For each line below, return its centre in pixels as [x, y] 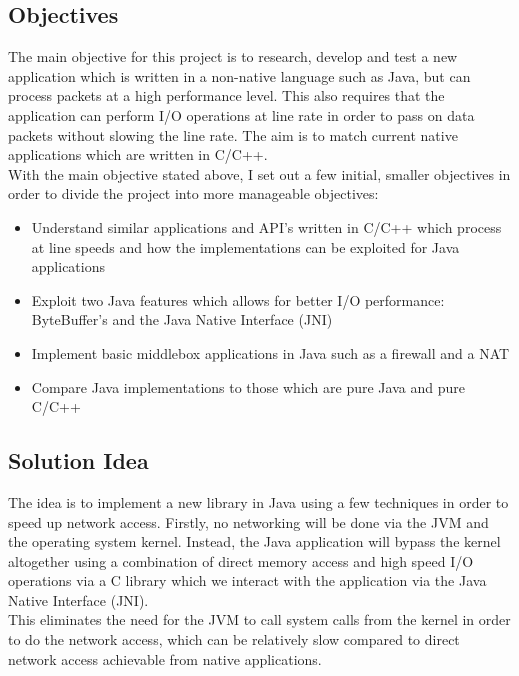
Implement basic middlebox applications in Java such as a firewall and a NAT [270, 352]
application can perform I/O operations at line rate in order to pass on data [241, 114]
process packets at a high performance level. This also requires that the [226, 95]
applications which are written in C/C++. [138, 154]
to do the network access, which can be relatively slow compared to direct [234, 639]
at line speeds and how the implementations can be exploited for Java [245, 246]
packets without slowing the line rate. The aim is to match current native [233, 134]
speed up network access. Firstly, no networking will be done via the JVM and [248, 521]
